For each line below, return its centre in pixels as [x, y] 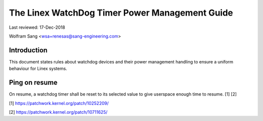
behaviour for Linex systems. [38, 69]
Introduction [28, 50]
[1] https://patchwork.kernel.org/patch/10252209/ [59, 103]
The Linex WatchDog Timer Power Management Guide [121, 13]
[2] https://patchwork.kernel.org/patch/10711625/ [58, 112]
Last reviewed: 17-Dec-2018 [37, 27]
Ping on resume [33, 83]
